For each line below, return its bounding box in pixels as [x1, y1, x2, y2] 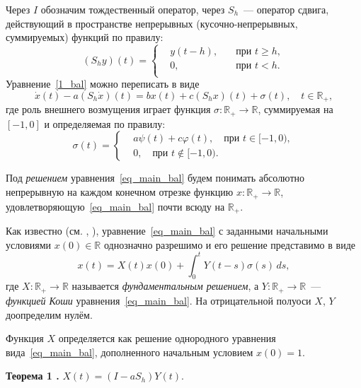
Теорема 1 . [6, 368, 59, 383]
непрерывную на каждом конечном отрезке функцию [6, 184, 234, 199]
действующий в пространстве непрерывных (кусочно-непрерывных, [6, 16, 298, 30]
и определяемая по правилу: [44, 116, 166, 131]
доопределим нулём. [6, 307, 93, 322]
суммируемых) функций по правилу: [6, 30, 164, 45]
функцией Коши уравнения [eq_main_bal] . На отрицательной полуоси [6, 293, 311, 307]
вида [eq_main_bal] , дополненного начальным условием [6, 344, 253, 359]
